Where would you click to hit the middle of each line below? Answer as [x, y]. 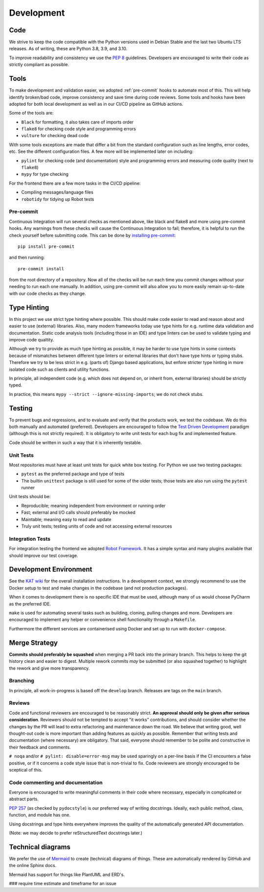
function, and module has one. [40, 815]
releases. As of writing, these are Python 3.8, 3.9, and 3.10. [68, 48]
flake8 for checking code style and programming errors [79, 129]
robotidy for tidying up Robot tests [58, 199]
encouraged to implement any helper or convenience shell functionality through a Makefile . [103, 620]
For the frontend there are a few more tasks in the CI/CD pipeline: [75, 183]
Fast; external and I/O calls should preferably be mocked [78, 512]
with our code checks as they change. [47, 293]
